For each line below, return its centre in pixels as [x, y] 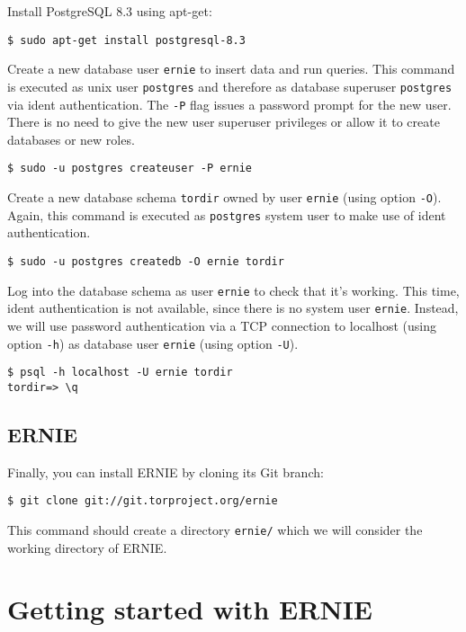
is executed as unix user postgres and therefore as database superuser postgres [230, 86]
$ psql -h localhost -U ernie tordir [120, 373]
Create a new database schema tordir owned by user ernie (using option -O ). [224, 197]
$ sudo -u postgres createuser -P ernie [130, 169]
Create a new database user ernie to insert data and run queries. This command [231, 69]
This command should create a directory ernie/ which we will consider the [215, 529]
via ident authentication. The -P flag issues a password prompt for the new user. [229, 104]
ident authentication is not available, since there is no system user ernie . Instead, [233, 308]
